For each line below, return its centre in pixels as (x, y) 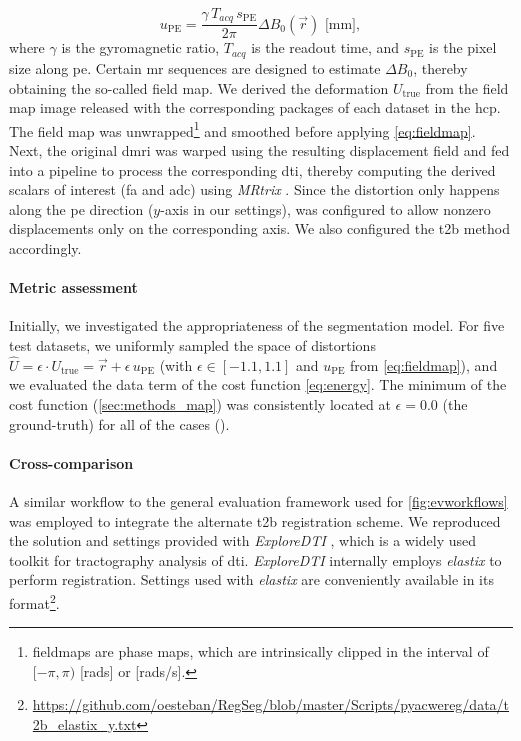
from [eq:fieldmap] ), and (424, 364)
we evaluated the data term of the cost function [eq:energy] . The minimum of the (258, 384)
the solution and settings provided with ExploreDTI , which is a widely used (243, 540)
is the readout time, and (325, 47)
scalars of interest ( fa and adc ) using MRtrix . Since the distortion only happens (254, 189)
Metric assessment (73, 287)
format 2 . (34, 601)
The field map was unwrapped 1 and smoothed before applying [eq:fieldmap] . (242, 129)
